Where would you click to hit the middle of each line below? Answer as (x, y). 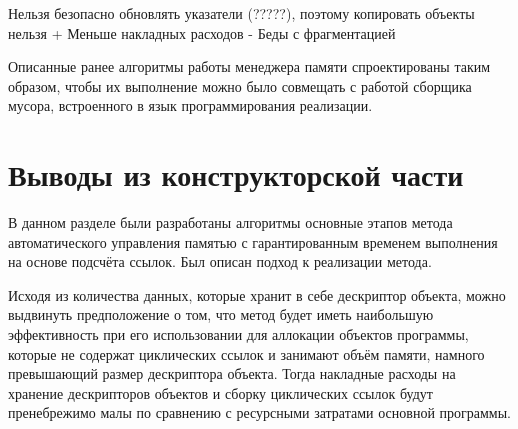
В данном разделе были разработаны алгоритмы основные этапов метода (230, 222)
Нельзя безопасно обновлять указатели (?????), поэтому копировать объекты (241, 13)
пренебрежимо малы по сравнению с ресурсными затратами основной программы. (260, 412)
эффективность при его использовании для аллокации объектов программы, (238, 334)
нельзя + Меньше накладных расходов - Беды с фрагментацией (202, 32)
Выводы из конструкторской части (236, 174)
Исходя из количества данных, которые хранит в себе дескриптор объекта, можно (257, 294)
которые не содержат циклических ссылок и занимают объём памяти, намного (246, 353)
